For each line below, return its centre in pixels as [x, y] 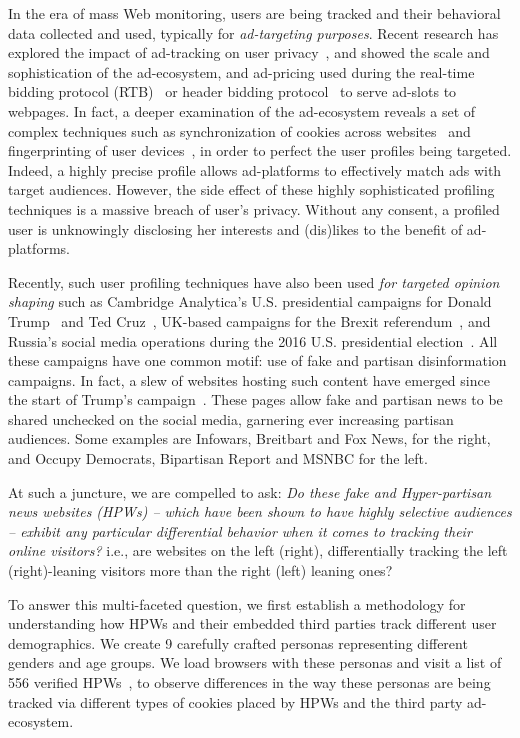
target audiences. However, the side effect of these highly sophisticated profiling [251, 189]
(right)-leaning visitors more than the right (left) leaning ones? [200, 570]
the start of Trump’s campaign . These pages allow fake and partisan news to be [255, 399]
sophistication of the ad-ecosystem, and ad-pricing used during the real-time [241, 71]
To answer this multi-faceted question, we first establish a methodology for [237, 603]
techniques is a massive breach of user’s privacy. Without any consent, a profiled [254, 208]
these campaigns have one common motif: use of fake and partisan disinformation [257, 360]
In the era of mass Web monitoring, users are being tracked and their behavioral [254, 13]
